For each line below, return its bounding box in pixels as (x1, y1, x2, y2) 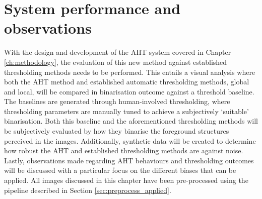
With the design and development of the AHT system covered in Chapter (4, 47, 231, 57)
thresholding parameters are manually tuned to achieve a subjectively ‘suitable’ (4, 106, 249, 116)
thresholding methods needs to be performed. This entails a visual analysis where (4, 66, 255, 77)
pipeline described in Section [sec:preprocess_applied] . (4, 184, 171, 195)
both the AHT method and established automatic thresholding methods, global (4, 76, 249, 87)
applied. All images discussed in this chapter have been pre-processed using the (4, 175, 248, 185)
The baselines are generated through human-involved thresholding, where (4, 96, 230, 107)
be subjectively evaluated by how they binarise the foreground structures (4, 126, 229, 136)
